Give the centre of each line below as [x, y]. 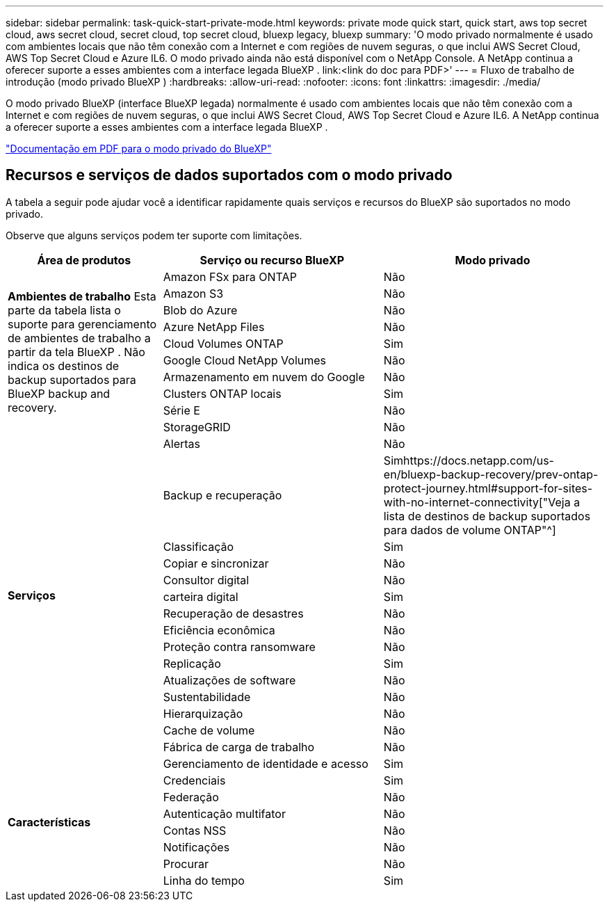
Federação [191, 797]
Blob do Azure [200, 310]
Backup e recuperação [222, 495]
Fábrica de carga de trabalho [239, 747]
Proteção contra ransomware [239, 647]
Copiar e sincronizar [216, 563]
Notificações [196, 847]
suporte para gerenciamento [82, 324]
